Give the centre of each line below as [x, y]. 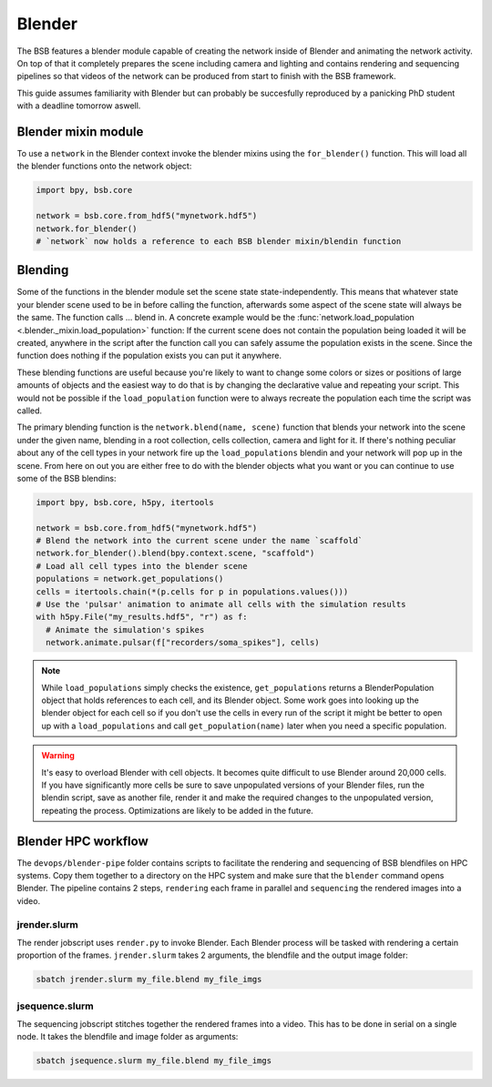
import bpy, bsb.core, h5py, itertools [125, 502]
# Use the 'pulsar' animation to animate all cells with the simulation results [221, 604]
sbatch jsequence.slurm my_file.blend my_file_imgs [154, 1061]
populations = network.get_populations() [130, 579]
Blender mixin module [80, 132]
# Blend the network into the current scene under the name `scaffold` [200, 541]
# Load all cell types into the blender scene [142, 566]
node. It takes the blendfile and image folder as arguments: [128, 1037]
